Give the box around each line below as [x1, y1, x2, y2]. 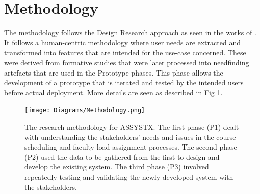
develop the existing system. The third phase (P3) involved [24, 161, 209, 172]
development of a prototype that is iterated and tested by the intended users [4, 77, 244, 88]
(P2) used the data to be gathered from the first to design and [24, 151, 220, 162]
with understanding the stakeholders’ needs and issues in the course [24, 131, 236, 142]
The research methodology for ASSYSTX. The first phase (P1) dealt [24, 121, 239, 132]
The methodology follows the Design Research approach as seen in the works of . [4, 27, 256, 38]
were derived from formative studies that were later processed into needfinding [4, 57, 249, 67]
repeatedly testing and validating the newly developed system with [24, 171, 233, 182]
